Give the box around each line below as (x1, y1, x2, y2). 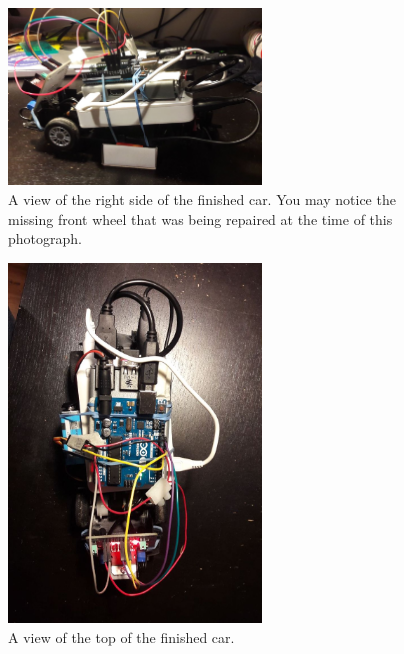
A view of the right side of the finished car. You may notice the (8, 188, 396, 209)
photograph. (8, 228, 82, 249)
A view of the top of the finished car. (8, 626, 235, 647)
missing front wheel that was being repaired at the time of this (8, 208, 393, 229)
